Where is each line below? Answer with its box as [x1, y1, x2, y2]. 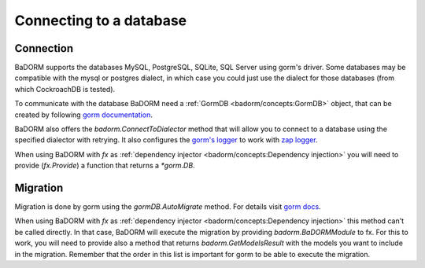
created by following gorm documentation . [14, 110, 153, 119]
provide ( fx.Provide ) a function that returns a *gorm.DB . [14, 161, 196, 171]
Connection [14, 42, 74, 55]
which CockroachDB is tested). [14, 84, 116, 94]
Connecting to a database [14, 12, 187, 29]
